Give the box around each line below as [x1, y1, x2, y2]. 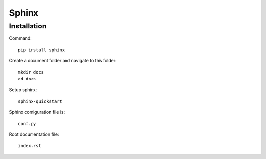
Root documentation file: [9, 132, 59, 137]
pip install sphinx [18, 47, 65, 53]
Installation [9, 22, 47, 30]
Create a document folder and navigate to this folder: [9, 58, 117, 64]
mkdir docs [18, 69, 44, 75]
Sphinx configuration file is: [9, 109, 65, 115]
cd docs [18, 76, 36, 81]
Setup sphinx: [9, 87, 37, 93]
